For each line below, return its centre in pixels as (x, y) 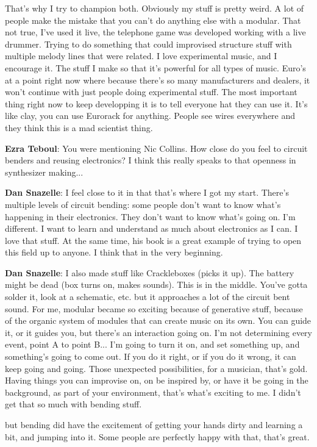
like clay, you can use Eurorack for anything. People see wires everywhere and (150, 116)
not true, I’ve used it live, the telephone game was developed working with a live (155, 32)
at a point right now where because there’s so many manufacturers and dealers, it (158, 80)
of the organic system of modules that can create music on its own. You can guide (158, 320)
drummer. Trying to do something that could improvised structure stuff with (148, 44)
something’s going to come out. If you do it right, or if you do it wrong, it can (151, 356)
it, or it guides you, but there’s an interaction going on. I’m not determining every (158, 332)
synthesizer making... (44, 172)
